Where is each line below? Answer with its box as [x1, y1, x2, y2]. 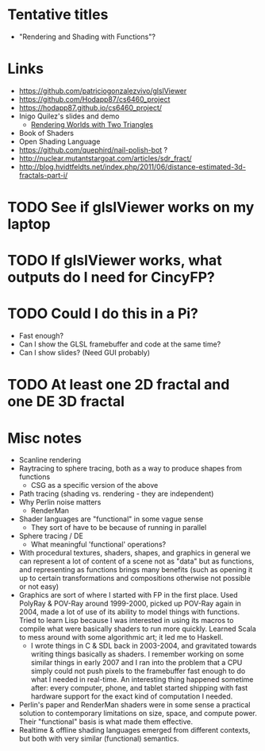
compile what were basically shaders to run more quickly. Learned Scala [18, 624, 257, 633]
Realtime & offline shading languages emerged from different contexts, [18, 726, 251, 735]
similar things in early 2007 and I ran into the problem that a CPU [30, 658, 243, 668]
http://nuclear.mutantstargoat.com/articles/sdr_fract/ [18, 153, 192, 163]
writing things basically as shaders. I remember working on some [30, 649, 244, 659]
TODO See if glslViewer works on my [7, 199, 255, 216]
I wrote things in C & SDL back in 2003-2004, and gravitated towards [30, 641, 257, 651]
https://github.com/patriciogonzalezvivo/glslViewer [18, 86, 187, 95]
